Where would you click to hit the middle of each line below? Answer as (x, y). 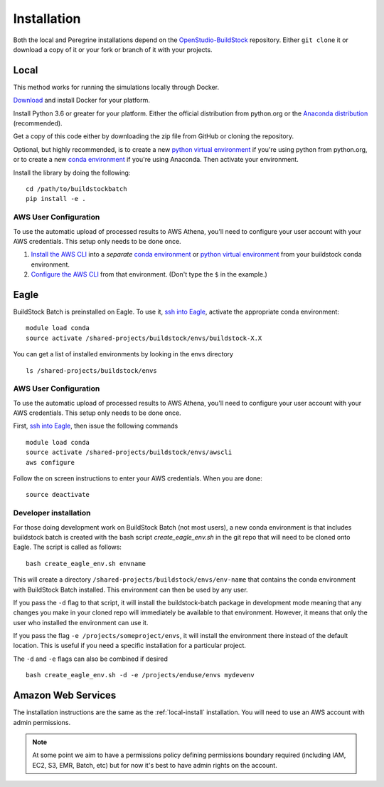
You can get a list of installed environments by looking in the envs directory (123, 354)
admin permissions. (42, 722)
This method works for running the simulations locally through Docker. (116, 87)
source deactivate (58, 495)
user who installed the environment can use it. (81, 622)
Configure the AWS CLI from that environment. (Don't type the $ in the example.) (149, 274)
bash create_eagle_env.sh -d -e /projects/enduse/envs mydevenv (140, 675)
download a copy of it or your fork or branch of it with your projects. (113, 49)
